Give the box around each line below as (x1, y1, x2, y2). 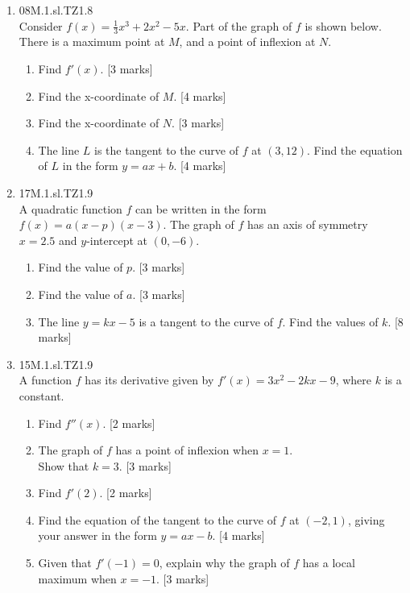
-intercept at (86, 231, 148, 248)
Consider (19, 17, 63, 34)
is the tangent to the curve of (94, 141, 239, 158)
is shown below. (304, 17, 382, 34)
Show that (38, 457, 89, 474)
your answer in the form (38, 527, 157, 544)
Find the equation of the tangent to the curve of (38, 511, 277, 528)
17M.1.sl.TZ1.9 (19, 184, 93, 201)
